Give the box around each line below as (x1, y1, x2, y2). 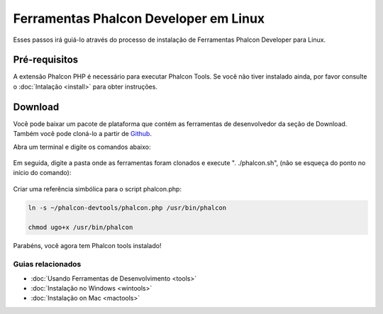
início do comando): (13, 169, 72, 177)
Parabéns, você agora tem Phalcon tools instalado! (13, 242, 162, 250)
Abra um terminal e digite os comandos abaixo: (13, 142, 151, 151)
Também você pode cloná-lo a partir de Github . (13, 130, 152, 138)
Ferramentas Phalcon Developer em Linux (13, 11, 265, 26)
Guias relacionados (13, 259, 82, 269)
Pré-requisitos (13, 54, 79, 66)
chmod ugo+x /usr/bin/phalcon (28, 223, 133, 232)
